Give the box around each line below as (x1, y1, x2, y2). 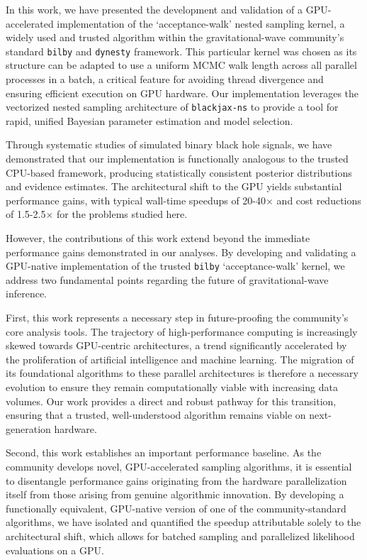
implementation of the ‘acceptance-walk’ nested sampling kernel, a (57, 16, 345, 31)
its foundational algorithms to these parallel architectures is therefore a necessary (6, 366, 358, 380)
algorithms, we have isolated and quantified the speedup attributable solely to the (6, 515, 361, 529)
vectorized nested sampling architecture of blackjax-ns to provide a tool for (6, 99, 339, 114)
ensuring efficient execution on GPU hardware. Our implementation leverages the (6, 85, 359, 100)
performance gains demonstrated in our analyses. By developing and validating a (6, 244, 356, 259)
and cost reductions (276, 192, 361, 207)
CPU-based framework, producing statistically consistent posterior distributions (6, 165, 352, 180)
